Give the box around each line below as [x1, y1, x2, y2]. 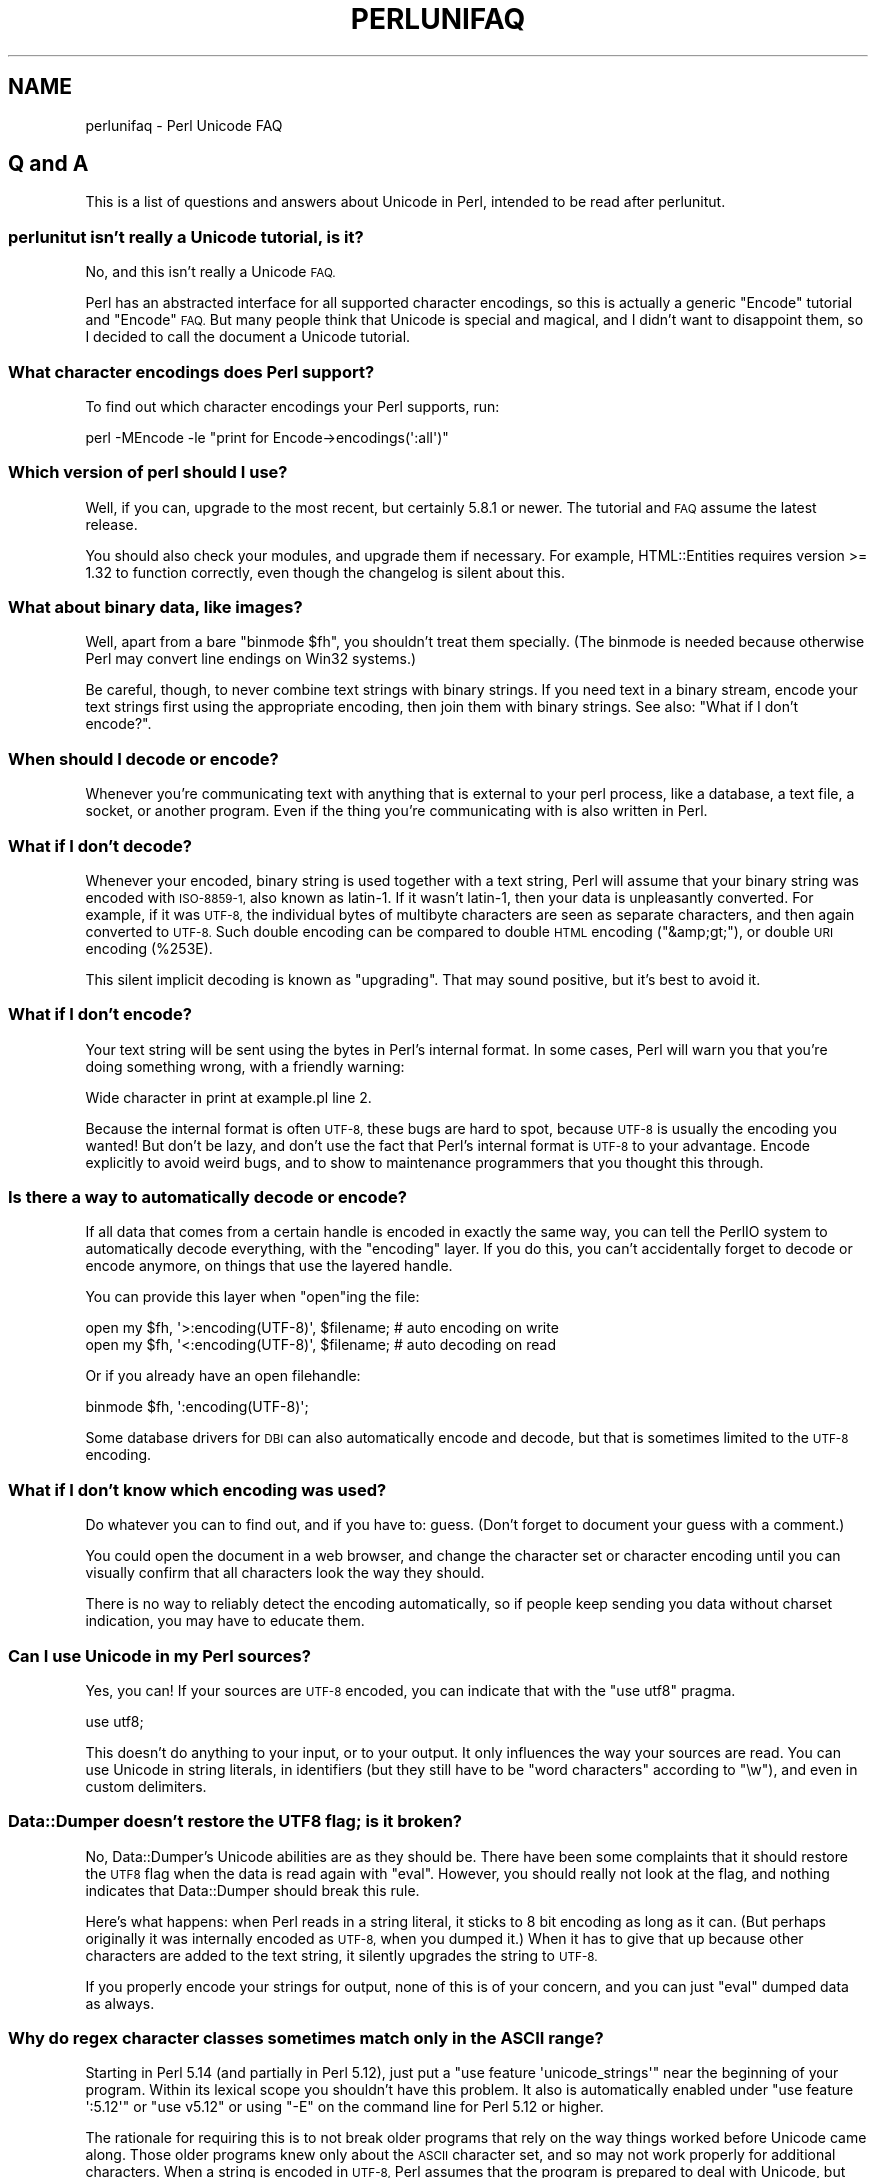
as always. [85, 1994, 155, 2012]
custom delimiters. [85, 1777, 207, 1795]
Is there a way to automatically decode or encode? [8, 1187, 407, 1208]
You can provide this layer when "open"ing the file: [85, 1288, 420, 1306]
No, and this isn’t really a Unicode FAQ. [85, 263, 336, 281]
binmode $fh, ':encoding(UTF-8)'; [85, 1398, 309, 1416]
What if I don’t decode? [8, 835, 192, 856]
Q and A [8, 151, 89, 177]
